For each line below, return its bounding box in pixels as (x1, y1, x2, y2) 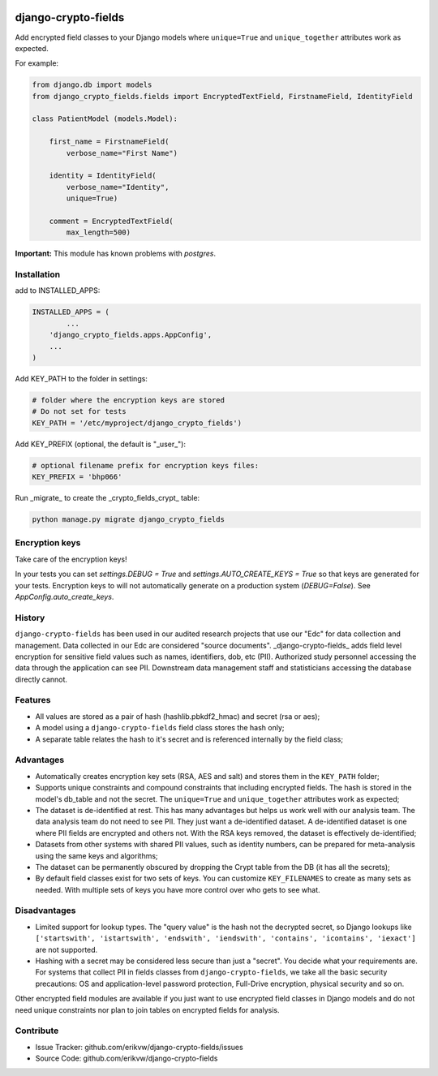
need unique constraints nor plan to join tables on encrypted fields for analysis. (15, 1005, 280, 1014)
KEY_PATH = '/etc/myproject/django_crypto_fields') (32, 418, 243, 428)
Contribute (15, 1025, 59, 1036)
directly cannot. (15, 674, 68, 684)
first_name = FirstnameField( (49, 137, 170, 146)
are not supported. (35, 945, 98, 954)
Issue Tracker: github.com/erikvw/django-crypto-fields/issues (35, 1042, 243, 1052)
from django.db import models (32, 80, 152, 89)
